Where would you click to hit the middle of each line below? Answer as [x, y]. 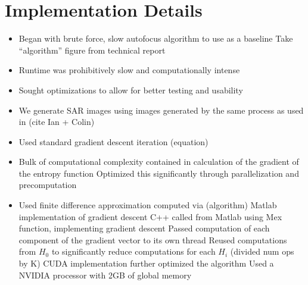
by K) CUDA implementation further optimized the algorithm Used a [146, 263]
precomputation [48, 185]
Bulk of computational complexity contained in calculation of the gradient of [159, 162]
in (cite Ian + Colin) [57, 122]
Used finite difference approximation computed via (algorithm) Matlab [148, 205]
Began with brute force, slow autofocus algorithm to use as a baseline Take [156, 38]
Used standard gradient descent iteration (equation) [113, 141]
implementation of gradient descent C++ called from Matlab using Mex [150, 216]
